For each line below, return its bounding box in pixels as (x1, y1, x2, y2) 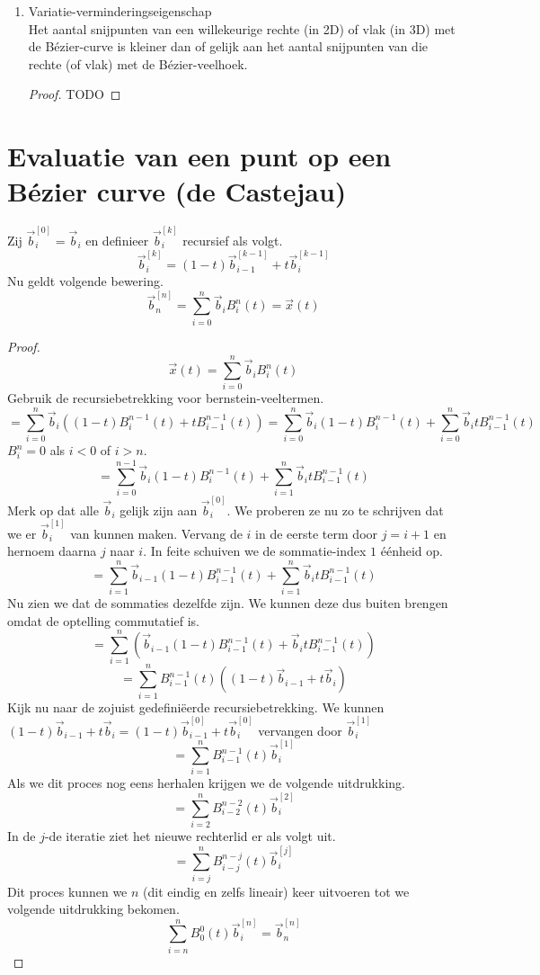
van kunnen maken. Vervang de (70, 523, 243, 542)
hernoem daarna (7, 541, 97, 560)
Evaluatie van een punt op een (7, 138, 392, 174)
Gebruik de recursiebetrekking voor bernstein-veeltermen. (7, 389, 324, 407)
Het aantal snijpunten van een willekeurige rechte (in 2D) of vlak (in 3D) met (28, 19, 456, 38)
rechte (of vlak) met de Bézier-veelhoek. (28, 54, 248, 73)
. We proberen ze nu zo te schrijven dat (226, 500, 444, 519)
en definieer (85, 230, 149, 249)
